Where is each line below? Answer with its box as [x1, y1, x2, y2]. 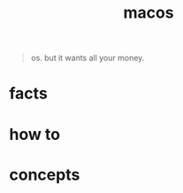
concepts [9, 165, 80, 184]
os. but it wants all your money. [30, 52, 145, 64]
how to [9, 124, 60, 144]
